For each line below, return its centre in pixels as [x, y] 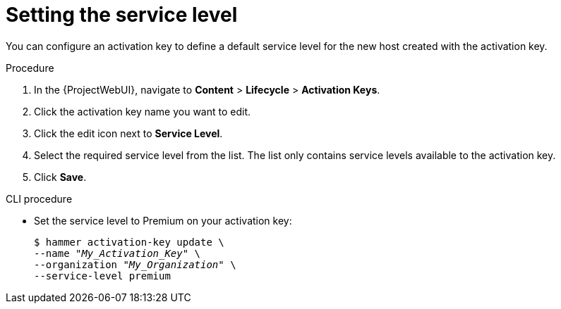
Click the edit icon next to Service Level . [128, 133]
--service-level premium [102, 276]
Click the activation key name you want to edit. [143, 111]
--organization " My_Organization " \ [135, 264]
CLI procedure [39, 198]
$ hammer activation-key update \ [129, 242]
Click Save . [60, 177]
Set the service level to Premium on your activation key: [163, 220]
